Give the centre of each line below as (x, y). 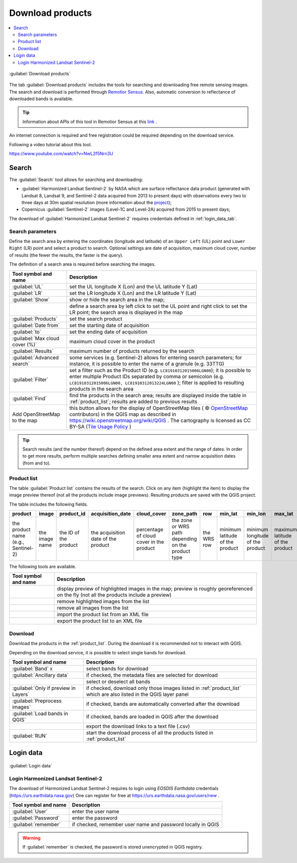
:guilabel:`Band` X (32, 668)
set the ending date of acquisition (109, 332)
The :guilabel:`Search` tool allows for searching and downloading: (76, 179)
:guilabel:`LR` (27, 293)
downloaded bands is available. (41, 99)
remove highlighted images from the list (103, 601)
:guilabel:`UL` (28, 287)
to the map (25, 420)
